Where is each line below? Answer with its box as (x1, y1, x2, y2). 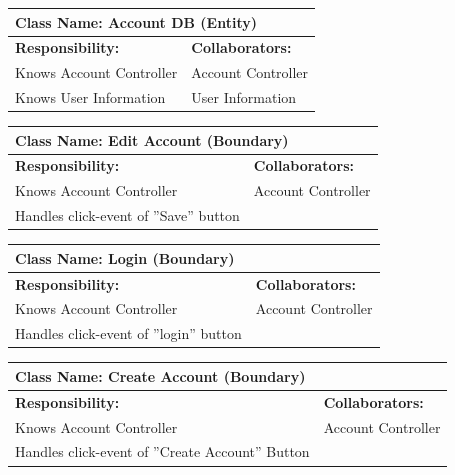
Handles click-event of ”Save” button (15, 205, 240, 226)
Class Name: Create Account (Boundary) (15, 365, 306, 386)
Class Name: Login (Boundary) (15, 247, 235, 268)
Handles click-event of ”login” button (15, 323, 242, 344)
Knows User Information (15, 87, 166, 108)
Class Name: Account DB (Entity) (15, 11, 257, 32)
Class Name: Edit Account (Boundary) (15, 129, 289, 150)
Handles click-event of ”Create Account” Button (15, 441, 310, 462)
